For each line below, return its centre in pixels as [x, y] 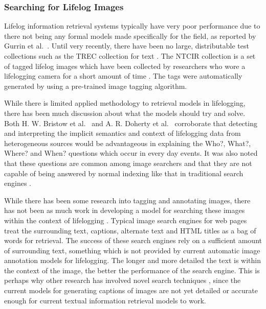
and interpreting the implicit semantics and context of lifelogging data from [123, 133]
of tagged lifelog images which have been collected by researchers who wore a [125, 66]
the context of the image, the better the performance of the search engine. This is [132, 270]
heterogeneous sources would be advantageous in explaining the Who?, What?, [128, 143]
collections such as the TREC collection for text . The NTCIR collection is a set [130, 56]
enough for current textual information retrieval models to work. [105, 300]
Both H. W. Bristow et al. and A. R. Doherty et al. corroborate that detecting [131, 123]
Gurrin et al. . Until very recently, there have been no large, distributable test [127, 46]
